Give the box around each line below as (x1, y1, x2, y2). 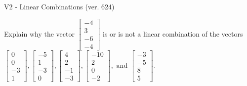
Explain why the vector (4, 28, 75, 39)
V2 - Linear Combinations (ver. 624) (4, 1, 115, 11)
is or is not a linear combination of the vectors (103, 28, 243, 39)
